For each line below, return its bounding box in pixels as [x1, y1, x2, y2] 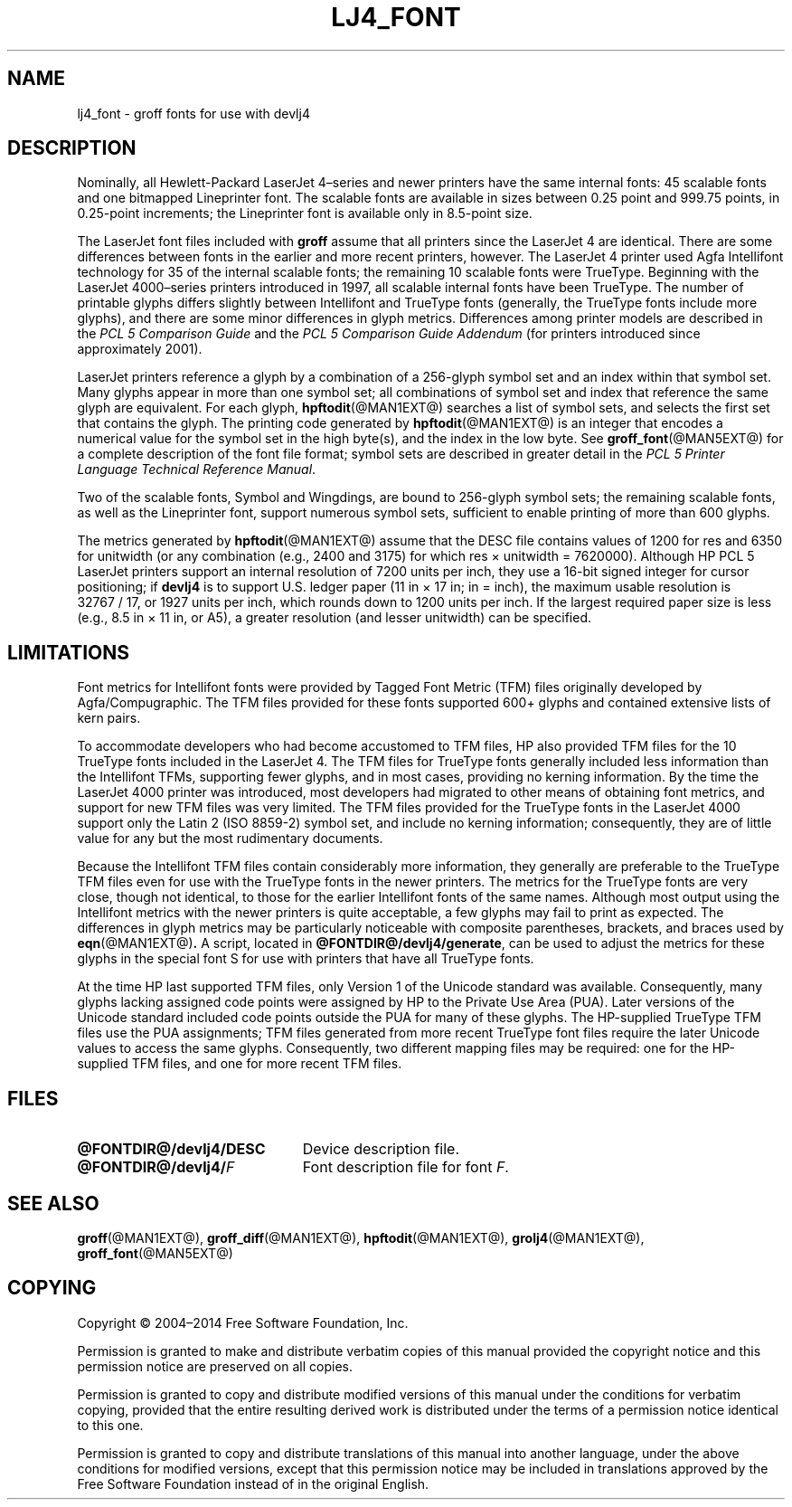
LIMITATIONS [7, 640, 130, 664]
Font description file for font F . [302, 1158, 509, 1177]
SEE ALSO [7, 1191, 99, 1215]
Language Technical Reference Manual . [77, 461, 316, 478]
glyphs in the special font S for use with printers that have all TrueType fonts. [77, 951, 534, 967]
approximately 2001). [77, 341, 203, 357]
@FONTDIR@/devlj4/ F [77, 1158, 235, 1177]
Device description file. [302, 1140, 459, 1159]
